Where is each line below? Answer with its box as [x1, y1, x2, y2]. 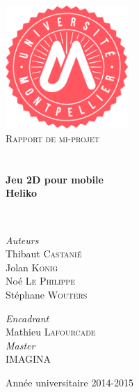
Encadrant [6, 310, 49, 325]
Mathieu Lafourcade [6, 324, 96, 339]
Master [6, 338, 35, 352]
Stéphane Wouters [6, 287, 88, 301]
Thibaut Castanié [6, 246, 82, 261]
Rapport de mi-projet [6, 130, 100, 145]
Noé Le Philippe [6, 273, 75, 288]
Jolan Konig [6, 259, 58, 274]
